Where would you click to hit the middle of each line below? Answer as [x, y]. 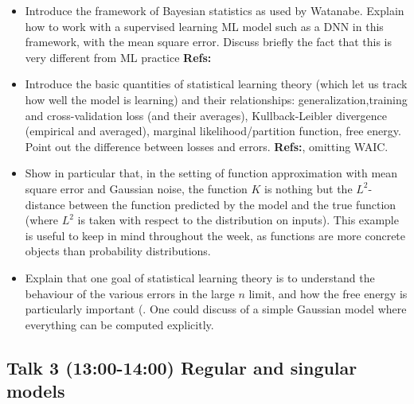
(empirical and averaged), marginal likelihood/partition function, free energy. [213, 131]
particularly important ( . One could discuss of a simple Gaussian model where [216, 309]
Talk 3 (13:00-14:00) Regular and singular [182, 367]
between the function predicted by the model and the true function [232, 204]
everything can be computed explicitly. [119, 324]
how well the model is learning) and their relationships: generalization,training [216, 99]
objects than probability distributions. [118, 251]
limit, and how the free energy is [328, 293]
